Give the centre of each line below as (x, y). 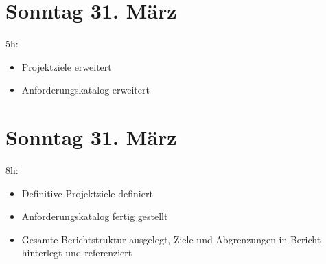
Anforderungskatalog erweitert (85, 90)
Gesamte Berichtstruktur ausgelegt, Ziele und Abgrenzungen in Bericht (171, 239)
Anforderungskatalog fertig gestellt (95, 216)
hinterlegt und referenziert (77, 253)
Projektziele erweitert (67, 66)
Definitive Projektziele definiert (87, 193)
